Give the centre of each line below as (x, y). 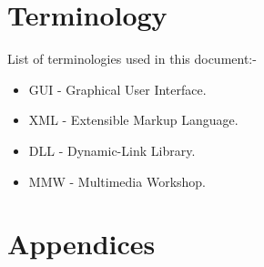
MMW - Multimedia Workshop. (117, 181)
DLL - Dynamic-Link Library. (112, 150)
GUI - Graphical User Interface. (117, 89)
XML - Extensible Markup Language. (133, 120)
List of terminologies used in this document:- (132, 59)
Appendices (81, 244)
